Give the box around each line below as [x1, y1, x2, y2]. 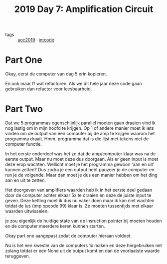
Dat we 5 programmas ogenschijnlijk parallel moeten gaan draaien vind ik [5, 120, 156, 126]
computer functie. [5, 141, 42, 147]
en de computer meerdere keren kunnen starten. [5, 223, 105, 229]
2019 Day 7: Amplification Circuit [14, 3, 154, 15]
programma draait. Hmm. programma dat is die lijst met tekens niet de [5, 136, 149, 142]
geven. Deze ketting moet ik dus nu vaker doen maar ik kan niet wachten [5, 198, 155, 204]
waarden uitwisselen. [5, 208, 49, 214]
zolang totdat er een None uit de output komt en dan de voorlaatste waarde [5, 248, 160, 254]
